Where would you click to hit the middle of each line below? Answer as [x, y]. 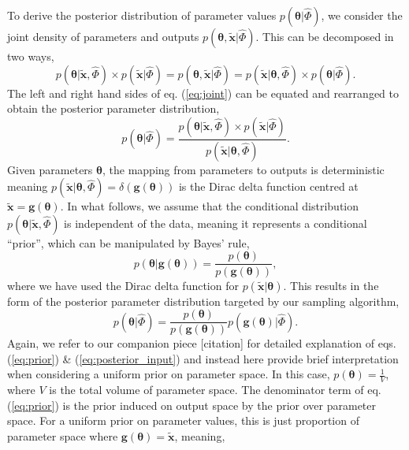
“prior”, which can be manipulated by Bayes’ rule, [128, 242]
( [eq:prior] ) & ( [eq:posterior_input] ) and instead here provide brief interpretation [203, 358]
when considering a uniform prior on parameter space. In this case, [169, 374]
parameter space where [63, 435]
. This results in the [331, 285]
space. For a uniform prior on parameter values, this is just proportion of [183, 420]
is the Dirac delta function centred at [268, 186]
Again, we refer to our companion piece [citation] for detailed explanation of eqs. [202, 343]
